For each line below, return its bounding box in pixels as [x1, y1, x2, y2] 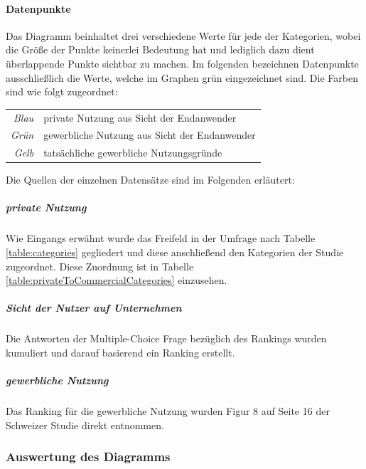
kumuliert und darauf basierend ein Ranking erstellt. [6, 344, 235, 359]
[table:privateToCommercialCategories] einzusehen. [6, 273, 227, 288]
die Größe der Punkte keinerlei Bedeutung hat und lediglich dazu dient [6, 42, 315, 57]
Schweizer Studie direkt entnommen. [6, 417, 164, 432]
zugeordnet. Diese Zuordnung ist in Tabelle [6, 258, 194, 273]
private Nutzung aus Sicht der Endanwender [43, 110, 237, 125]
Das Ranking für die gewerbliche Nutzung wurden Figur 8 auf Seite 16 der [6, 404, 330, 418]
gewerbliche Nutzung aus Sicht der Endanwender [43, 127, 256, 142]
